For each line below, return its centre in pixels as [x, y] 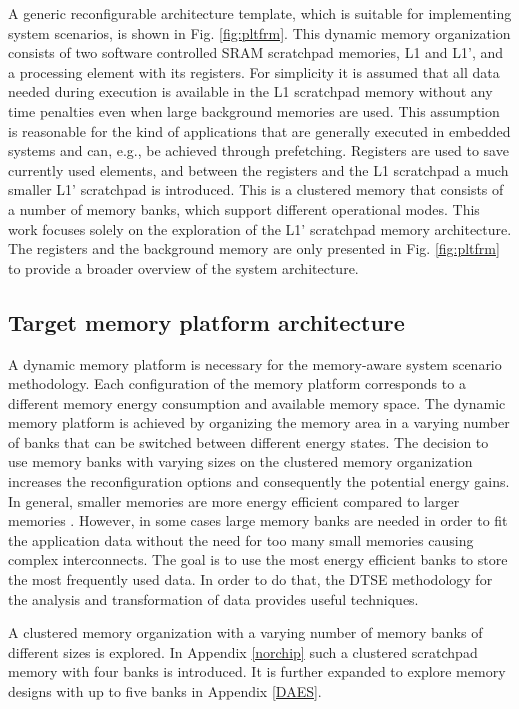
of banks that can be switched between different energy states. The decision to [248, 441]
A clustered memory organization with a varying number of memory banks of [245, 632]
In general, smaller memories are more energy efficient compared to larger [234, 500]
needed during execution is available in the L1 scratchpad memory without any [250, 91]
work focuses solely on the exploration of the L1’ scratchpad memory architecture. [260, 228]
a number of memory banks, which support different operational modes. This [244, 208]
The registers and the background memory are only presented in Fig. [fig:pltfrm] [254, 248]
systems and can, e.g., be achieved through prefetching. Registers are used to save [258, 150]
